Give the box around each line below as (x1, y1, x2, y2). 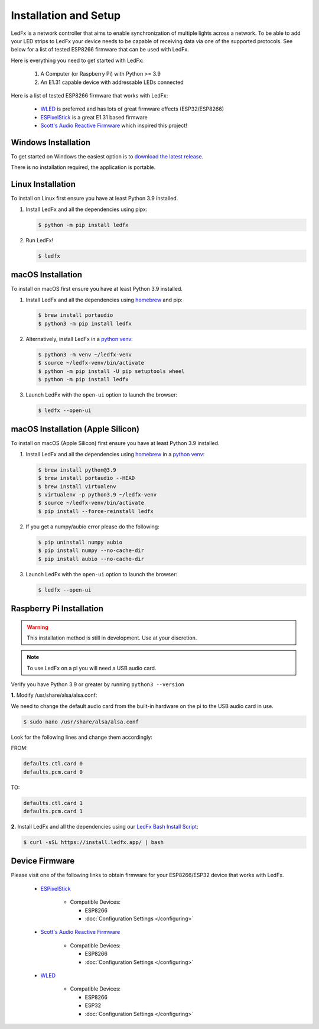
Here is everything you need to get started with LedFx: (11, 57, 144, 64)
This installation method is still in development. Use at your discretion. (27, 634, 197, 641)
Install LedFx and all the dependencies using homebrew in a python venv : (25, 450, 205, 457)
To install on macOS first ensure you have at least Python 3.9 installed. (11, 285, 183, 293)
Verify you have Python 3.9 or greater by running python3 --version (11, 681, 184, 688)
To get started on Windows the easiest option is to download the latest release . (11, 152, 204, 160)
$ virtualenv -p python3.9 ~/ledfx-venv (38, 491, 157, 498)
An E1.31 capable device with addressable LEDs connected (40, 79, 184, 86)
